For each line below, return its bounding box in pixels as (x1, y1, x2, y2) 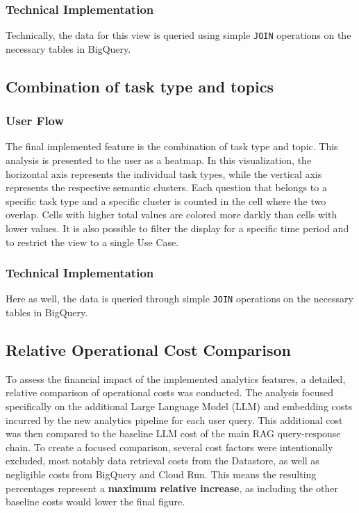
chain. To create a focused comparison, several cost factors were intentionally (6, 439, 333, 454)
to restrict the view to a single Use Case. (6, 234, 179, 249)
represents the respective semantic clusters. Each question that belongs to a (6, 180, 327, 195)
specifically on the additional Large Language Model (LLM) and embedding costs (6, 399, 353, 414)
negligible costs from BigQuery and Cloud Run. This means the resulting (6, 467, 317, 482)
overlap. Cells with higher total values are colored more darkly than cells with (6, 207, 337, 222)
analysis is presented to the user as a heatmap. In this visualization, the (6, 153, 312, 168)
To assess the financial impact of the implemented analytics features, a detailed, (6, 371, 346, 386)
